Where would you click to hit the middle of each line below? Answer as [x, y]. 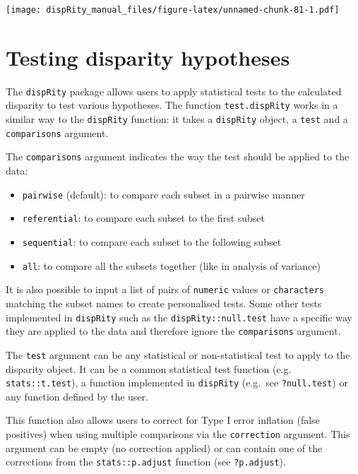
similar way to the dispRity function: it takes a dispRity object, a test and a [177, 119]
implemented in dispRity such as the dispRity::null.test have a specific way [179, 317]
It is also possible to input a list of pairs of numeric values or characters [165, 289]
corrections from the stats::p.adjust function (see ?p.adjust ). [146, 462]
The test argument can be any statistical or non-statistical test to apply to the [178, 354]
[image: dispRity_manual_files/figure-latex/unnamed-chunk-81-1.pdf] [173, 10]
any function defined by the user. [77, 396]
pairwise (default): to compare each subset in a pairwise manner [163, 194]
